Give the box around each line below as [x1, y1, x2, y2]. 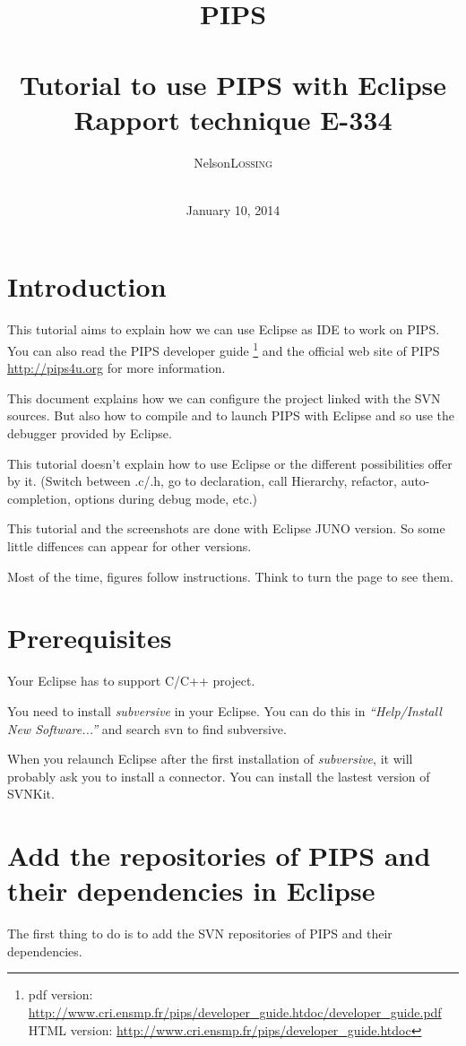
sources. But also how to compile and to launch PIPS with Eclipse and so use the [7, 406, 455, 425]
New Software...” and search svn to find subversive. [7, 719, 287, 738]
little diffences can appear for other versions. [7, 537, 252, 555]
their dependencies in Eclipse [7, 872, 375, 909]
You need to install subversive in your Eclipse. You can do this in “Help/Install [7, 701, 442, 720]
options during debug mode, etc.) [74, 488, 257, 507]
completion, [7, 488, 71, 507]
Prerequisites [7, 619, 172, 656]
